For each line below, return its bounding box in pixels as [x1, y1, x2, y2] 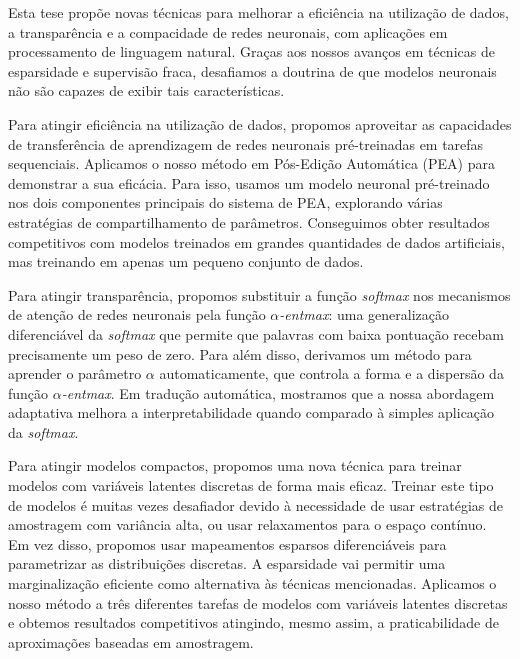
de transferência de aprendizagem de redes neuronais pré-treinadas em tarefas [8, 133, 484, 154]
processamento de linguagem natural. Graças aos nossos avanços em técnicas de [8, 41, 495, 62]
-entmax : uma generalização [279, 304, 449, 325]
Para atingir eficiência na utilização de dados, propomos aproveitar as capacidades [8, 113, 512, 134]
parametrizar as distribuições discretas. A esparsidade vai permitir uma [8, 553, 446, 574]
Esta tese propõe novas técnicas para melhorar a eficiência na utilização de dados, [8, 2, 509, 22]
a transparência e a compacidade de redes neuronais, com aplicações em [8, 21, 448, 42]
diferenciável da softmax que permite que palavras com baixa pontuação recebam [8, 323, 504, 344]
